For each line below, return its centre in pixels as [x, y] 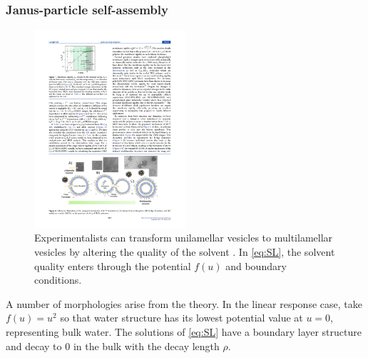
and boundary [256, 265]
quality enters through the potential [113, 265]
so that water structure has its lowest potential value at [182, 318]
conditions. [58, 280]
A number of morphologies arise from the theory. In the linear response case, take [184, 303]
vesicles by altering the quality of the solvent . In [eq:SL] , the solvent [185, 252]
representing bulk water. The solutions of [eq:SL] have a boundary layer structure [184, 331]
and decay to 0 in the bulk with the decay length [113, 345]
